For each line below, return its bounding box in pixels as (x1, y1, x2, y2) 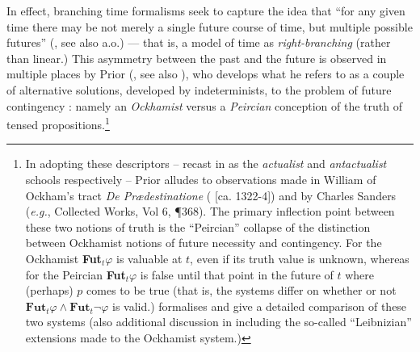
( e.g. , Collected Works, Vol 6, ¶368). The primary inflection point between (25, 203, 395, 220)
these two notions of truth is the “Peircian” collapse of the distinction (25, 218, 371, 235)
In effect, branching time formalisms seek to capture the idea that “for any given (6, 2, 405, 19)
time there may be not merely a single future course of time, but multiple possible (6, 18, 413, 35)
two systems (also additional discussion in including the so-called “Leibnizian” (25, 313, 412, 330)
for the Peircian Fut (25, 266, 126, 283)
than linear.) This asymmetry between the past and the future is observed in (6, 49, 387, 66)
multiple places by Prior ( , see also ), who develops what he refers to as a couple (6, 65, 405, 82)
